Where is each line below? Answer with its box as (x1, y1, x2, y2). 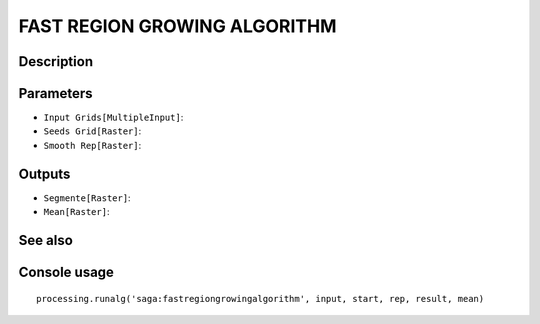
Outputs (18, 165, 71, 182)
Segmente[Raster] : (43, 191, 131, 204)
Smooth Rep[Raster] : (43, 139, 142, 151)
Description (18, 53, 94, 70)
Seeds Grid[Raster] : (43, 125, 142, 137)
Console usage (18, 263, 115, 280)
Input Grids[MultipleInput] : (43, 111, 184, 124)
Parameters (18, 85, 93, 102)
